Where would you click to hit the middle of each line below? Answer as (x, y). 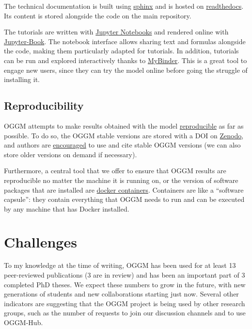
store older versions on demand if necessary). (71, 154)
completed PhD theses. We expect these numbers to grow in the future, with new (125, 284)
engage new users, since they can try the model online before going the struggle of (126, 70)
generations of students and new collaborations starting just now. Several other (121, 294)
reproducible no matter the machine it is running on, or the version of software (121, 180)
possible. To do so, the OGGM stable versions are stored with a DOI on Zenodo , (124, 135)
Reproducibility (44, 106)
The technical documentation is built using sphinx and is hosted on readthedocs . (124, 6)
